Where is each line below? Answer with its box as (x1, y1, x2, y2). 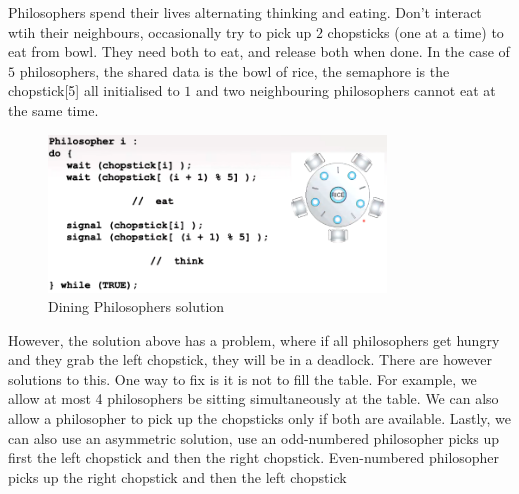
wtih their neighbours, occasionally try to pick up (8, 21, 312, 42)
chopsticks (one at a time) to (327, 21, 504, 42)
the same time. (8, 99, 99, 120)
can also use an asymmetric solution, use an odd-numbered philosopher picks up (8, 427, 500, 448)
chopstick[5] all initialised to (8, 80, 180, 101)
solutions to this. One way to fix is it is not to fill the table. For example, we (8, 368, 477, 389)
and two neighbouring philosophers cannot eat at (196, 80, 496, 101)
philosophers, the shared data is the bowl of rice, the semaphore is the (19, 60, 450, 81)
